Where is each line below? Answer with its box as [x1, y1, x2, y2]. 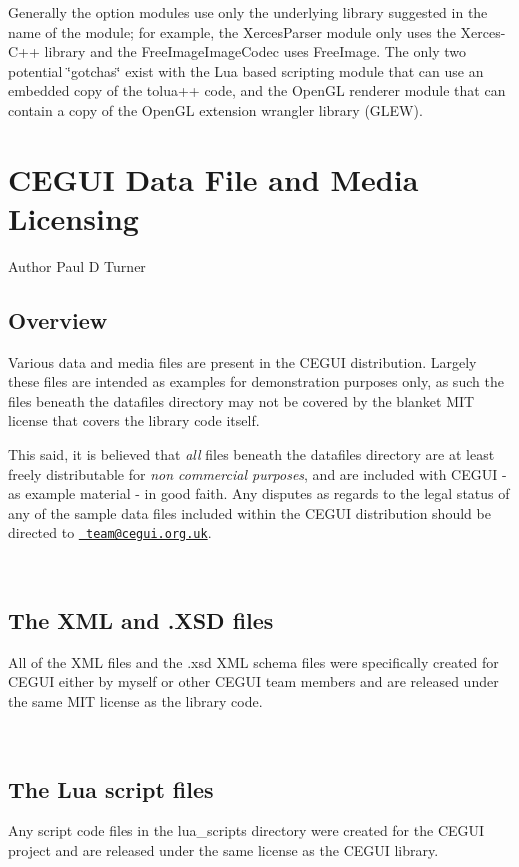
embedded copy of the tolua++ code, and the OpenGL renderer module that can [8, 80, 506, 101]
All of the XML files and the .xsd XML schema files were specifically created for [8, 651, 499, 672]
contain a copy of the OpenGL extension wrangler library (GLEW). [8, 99, 423, 120]
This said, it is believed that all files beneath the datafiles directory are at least [8, 444, 495, 465]
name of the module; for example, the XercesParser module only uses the [8, 21, 456, 42]
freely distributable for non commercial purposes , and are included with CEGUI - [8, 463, 507, 484]
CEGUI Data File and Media [8, 158, 419, 199]
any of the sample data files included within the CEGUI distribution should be [8, 502, 491, 523]
